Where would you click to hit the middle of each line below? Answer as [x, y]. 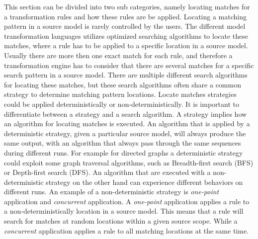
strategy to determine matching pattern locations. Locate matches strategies [120, 94]
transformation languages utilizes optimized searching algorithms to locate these [126, 36]
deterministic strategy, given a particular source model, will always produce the [125, 133]
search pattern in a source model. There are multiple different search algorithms [126, 75]
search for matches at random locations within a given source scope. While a [121, 221]
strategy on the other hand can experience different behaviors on [144, 182]
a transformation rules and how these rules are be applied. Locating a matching [125, 16]
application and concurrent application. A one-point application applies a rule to [127, 201]
